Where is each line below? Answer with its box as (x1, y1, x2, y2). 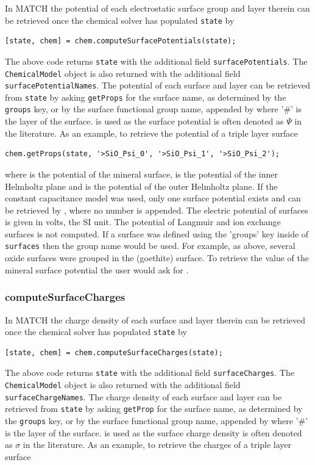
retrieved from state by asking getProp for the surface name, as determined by (5, 402, 303, 415)
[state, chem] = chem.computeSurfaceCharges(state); (5, 348, 223, 357)
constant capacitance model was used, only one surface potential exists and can (5, 192, 301, 204)
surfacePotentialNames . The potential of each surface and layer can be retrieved (5, 79, 310, 92)
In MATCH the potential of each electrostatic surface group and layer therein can (5, 2, 310, 14)
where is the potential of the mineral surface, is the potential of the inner (5, 167, 278, 180)
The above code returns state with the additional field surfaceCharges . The (5, 366, 294, 379)
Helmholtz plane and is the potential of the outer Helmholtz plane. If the (5, 179, 278, 192)
